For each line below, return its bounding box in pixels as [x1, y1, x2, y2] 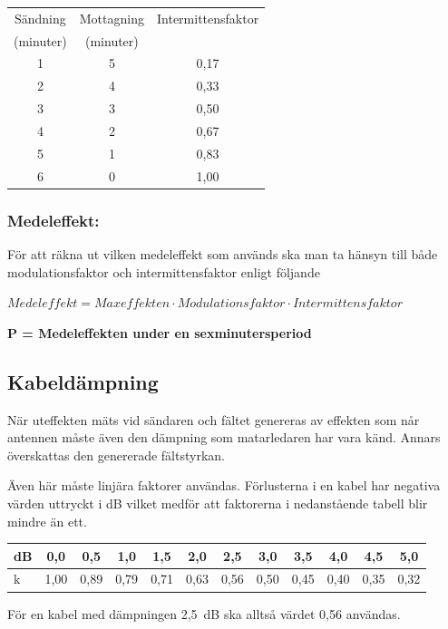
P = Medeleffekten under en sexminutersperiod [7, 323, 312, 342]
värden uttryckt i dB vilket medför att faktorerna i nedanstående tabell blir [7, 493, 428, 512]
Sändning [14, 8, 66, 27]
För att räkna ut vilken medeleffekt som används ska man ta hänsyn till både [7, 244, 438, 263]
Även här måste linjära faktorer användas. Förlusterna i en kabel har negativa [7, 476, 441, 495]
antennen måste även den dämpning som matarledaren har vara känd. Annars [7, 428, 441, 447]
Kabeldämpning [7, 367, 159, 395]
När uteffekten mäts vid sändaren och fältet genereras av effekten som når [7, 410, 420, 429]
